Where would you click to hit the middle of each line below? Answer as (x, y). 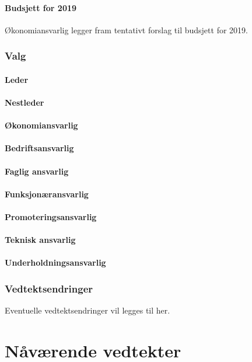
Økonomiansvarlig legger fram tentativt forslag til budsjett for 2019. (126, 29)
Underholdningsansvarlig (55, 262)
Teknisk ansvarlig (40, 240)
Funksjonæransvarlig (47, 194)
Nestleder (24, 102)
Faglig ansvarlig (37, 171)
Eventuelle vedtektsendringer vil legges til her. (87, 310)
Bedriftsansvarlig (39, 148)
